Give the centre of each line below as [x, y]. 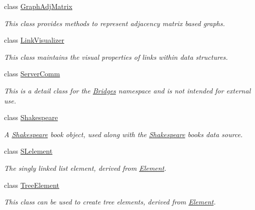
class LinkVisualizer [34, 40]
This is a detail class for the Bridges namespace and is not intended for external [127, 90]
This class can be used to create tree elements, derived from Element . [110, 202]
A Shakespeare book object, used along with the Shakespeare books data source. [123, 134]
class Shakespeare [31, 117]
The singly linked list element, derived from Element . [85, 168]
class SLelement [28, 151]
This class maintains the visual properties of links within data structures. [116, 57]
